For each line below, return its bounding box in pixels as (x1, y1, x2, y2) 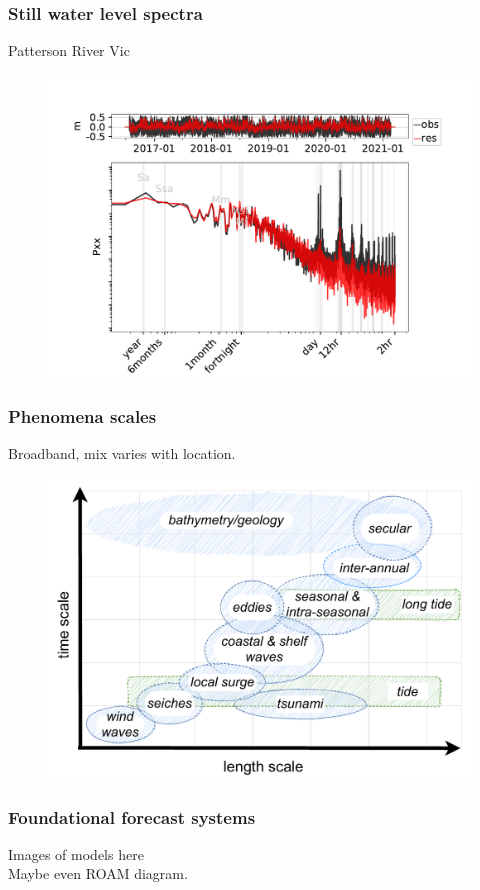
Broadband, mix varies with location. (8, 443, 236, 464)
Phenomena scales (8, 404, 157, 428)
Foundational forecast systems (8, 804, 256, 829)
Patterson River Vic (8, 40, 130, 61)
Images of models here (8, 843, 144, 864)
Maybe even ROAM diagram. (8, 863, 188, 884)
